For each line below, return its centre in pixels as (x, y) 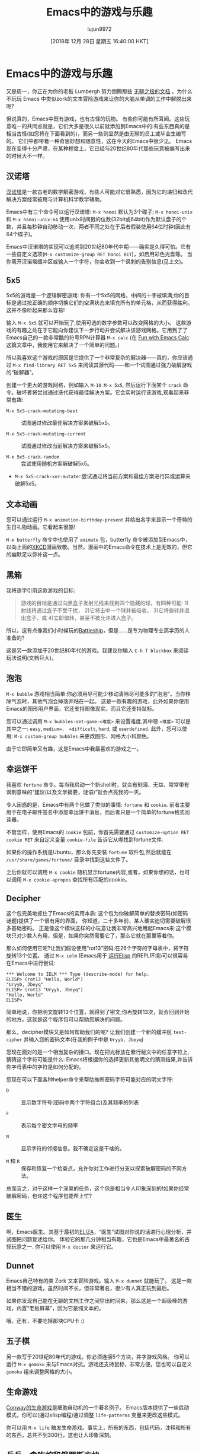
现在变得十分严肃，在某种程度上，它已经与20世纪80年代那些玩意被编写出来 (98, 148)
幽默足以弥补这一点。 (37, 555)
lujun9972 (99, 29)
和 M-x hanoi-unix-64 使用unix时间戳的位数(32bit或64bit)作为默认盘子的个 (97, 219)
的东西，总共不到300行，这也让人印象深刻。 (60, 1435)
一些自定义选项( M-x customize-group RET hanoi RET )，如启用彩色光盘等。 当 (99, 254)
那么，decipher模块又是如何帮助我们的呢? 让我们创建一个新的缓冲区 (89, 1032)
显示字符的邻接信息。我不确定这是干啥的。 (73, 1148)
